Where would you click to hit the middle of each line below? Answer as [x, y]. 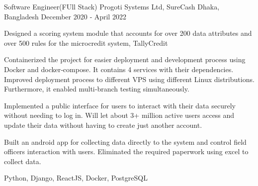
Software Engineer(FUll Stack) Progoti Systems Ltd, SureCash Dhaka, [112, 6]
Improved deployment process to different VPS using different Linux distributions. [129, 79]
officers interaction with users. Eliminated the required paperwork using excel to [126, 151]
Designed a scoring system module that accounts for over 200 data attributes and [128, 33]
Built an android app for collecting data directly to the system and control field [125, 141]
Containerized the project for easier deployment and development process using [125, 59]
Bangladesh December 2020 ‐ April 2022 [65, 16]
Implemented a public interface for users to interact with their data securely [120, 105]
